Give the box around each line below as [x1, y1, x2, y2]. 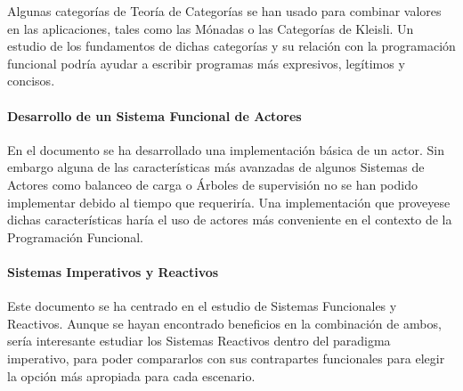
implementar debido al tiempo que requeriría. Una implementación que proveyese [7, 192, 451, 211]
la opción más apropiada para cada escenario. [7, 366, 256, 385]
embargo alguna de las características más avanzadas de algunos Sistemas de [7, 158, 425, 176]
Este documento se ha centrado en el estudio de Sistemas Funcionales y [7, 297, 397, 315]
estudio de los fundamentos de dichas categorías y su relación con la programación [7, 37, 456, 55]
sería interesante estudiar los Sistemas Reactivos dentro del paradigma [7, 331, 391, 350]
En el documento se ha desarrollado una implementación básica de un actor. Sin [7, 140, 444, 159]
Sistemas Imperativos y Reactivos [7, 262, 219, 281]
